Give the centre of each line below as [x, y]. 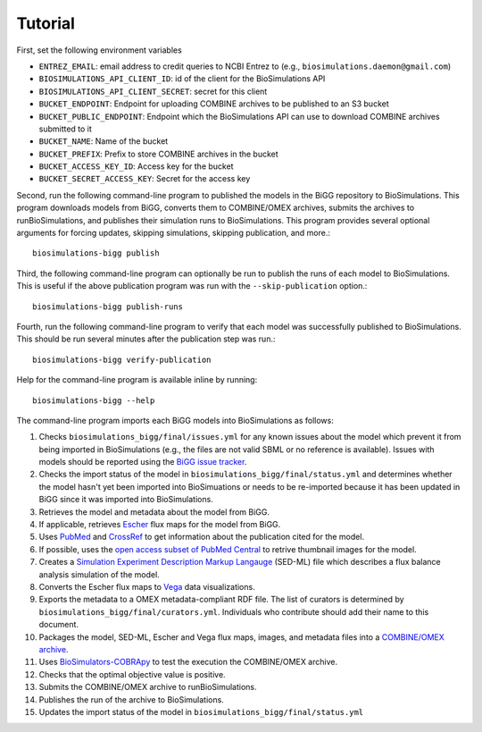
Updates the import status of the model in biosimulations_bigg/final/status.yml [201, 711]
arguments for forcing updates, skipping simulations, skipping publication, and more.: [173, 233]
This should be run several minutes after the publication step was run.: [146, 339]
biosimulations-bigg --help [94, 400]
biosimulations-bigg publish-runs [108, 307]
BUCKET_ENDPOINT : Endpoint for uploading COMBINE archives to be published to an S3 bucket [214, 104]
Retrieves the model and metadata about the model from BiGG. [154, 512]
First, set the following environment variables [99, 50]
